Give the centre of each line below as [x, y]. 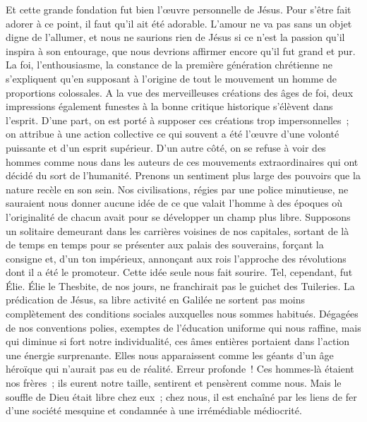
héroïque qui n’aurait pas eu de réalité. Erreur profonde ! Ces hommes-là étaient [180, 369]
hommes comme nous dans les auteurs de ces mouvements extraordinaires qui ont [182, 161]
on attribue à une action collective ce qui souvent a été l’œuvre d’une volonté [173, 134]
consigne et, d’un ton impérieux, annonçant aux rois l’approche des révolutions [176, 258]
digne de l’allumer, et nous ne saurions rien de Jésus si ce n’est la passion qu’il [175, 37]
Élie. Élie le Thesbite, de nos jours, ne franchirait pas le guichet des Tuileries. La [180, 285]
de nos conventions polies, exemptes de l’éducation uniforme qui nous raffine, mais [183, 327]
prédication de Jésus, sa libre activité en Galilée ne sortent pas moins [155, 300]
